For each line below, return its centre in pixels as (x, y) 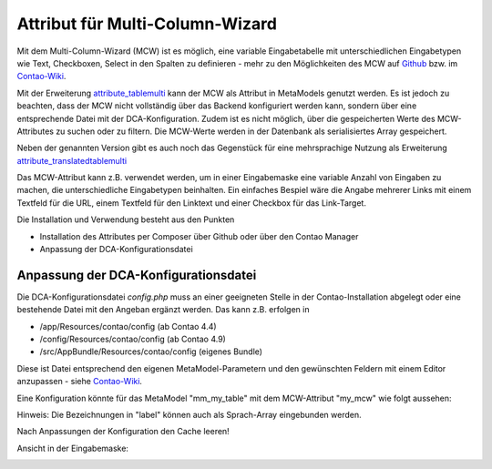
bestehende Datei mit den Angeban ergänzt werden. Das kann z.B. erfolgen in (163, 310)
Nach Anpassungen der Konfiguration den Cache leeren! (123, 432)
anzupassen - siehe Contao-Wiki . (80, 382)
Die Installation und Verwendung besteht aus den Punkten (126, 219)
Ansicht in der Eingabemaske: (73, 448)
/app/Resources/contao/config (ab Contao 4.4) (128, 326)
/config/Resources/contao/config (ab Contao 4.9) (133, 339)
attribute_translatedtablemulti (72, 160)
